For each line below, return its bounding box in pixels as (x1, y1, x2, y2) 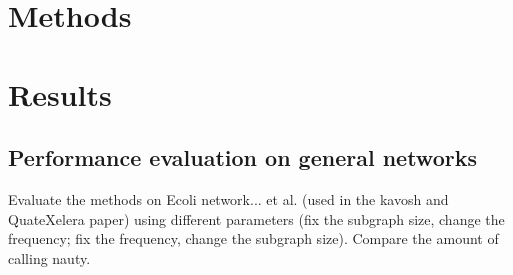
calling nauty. (8, 247, 91, 268)
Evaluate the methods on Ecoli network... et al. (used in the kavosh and (8, 188, 449, 209)
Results (8, 73, 112, 114)
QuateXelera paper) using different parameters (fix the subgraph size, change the (8, 208, 505, 229)
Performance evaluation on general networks (8, 142, 477, 173)
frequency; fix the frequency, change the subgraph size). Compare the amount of (8, 228, 499, 249)
